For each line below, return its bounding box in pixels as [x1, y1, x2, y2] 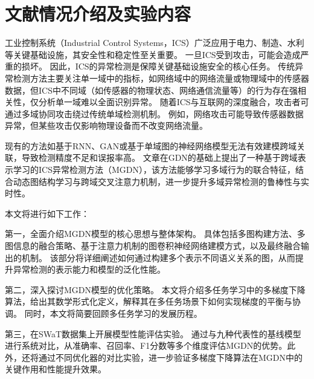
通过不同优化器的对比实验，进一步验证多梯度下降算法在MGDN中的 [38, 351, 303, 363]
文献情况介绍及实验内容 [5, 1, 191, 26]
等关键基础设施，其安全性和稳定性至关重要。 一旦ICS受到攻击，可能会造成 [5, 48, 301, 60]
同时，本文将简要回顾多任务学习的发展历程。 [24, 307, 202, 319]
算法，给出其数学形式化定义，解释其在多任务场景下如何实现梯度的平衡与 [5, 295, 292, 308]
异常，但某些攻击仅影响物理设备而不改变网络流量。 [5, 119, 208, 132]
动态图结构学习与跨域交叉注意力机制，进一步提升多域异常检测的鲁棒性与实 [13, 175, 309, 187]
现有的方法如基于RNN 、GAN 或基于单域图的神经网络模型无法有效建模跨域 [5, 139, 297, 152]
